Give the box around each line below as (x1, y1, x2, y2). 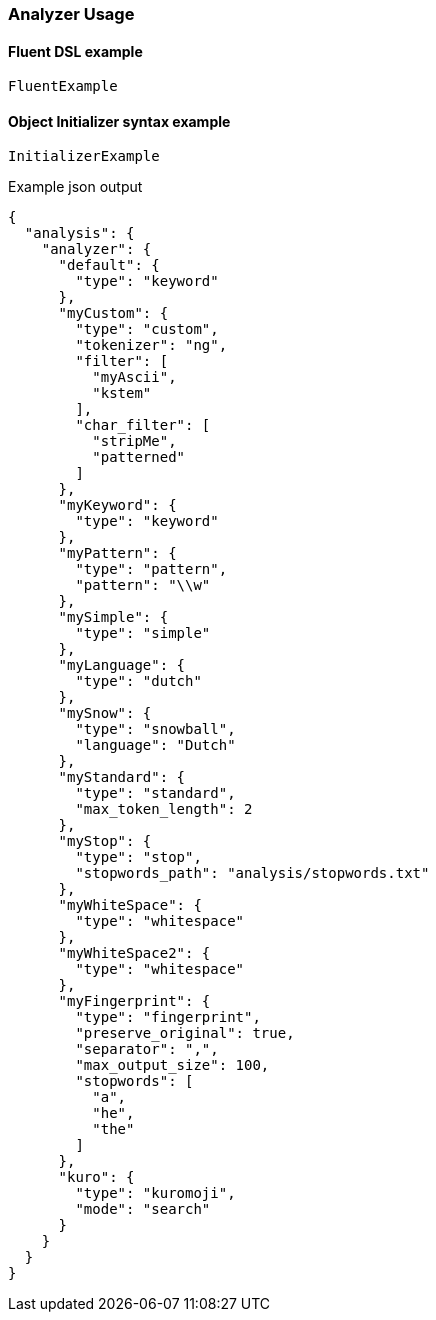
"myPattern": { (58, 545, 177, 562)
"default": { (58, 257, 160, 274)
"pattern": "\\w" (75, 577, 211, 594)
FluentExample (8, 78, 118, 95)
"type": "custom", (75, 321, 219, 338)
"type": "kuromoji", (75, 1185, 236, 1202)
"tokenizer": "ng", (75, 337, 228, 354)
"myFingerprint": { (58, 993, 211, 1010)
